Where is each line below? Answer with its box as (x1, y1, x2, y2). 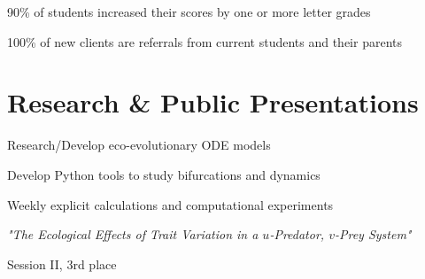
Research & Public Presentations (7, 84, 419, 120)
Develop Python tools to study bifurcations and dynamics (7, 165, 321, 183)
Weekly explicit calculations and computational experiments (7, 195, 334, 213)
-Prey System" (334, 225, 412, 244)
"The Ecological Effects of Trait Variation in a (7, 225, 259, 244)
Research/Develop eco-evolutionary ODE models (7, 136, 271, 154)
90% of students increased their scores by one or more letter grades (7, 3, 371, 20)
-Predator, (269, 225, 325, 244)
